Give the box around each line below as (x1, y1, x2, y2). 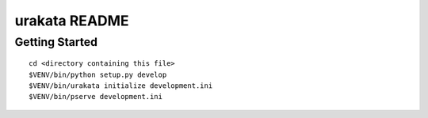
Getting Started (14, 35, 98, 49)
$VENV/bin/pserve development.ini (29, 92, 162, 101)
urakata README (14, 12, 130, 29)
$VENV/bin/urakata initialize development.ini (29, 81, 213, 90)
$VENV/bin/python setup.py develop (29, 70, 167, 79)
